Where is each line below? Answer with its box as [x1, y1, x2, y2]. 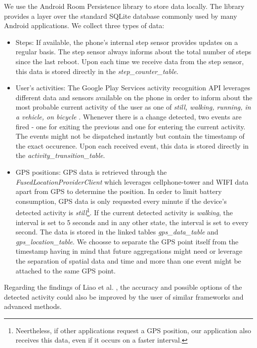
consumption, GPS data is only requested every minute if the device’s [15, 195, 227, 206]
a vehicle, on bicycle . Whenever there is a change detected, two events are [15, 111, 242, 121]
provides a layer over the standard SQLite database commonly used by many [4, 10, 237, 21]
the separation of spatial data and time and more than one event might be [15, 255, 241, 266]
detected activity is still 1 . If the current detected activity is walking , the [15, 206, 233, 217]
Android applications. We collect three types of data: [4, 20, 165, 31]
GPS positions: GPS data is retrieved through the [15, 166, 167, 177]
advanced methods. [4, 301, 62, 311]
